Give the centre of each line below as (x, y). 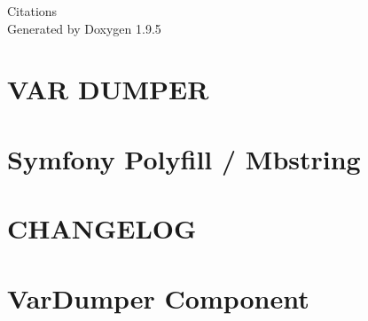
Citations (32, 11)
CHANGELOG (102, 228)
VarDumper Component (158, 298)
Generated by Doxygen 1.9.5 (84, 28)
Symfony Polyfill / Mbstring (184, 158)
